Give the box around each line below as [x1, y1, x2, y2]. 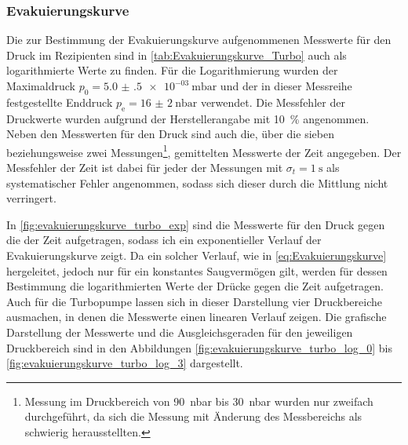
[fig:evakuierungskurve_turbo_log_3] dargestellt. [6, 355, 243, 371]
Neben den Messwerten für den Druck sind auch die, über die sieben [6, 126, 334, 142]
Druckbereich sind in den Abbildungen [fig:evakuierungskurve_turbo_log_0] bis [6, 339, 392, 356]
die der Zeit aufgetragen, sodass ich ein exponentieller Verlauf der [6, 232, 322, 248]
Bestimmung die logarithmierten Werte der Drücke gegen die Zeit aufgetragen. [6, 278, 384, 294]
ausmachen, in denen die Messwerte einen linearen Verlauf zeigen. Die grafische [6, 308, 387, 325]
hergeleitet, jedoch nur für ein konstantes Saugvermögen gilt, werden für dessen [6, 262, 388, 279]
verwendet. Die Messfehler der [200, 93, 345, 110]
